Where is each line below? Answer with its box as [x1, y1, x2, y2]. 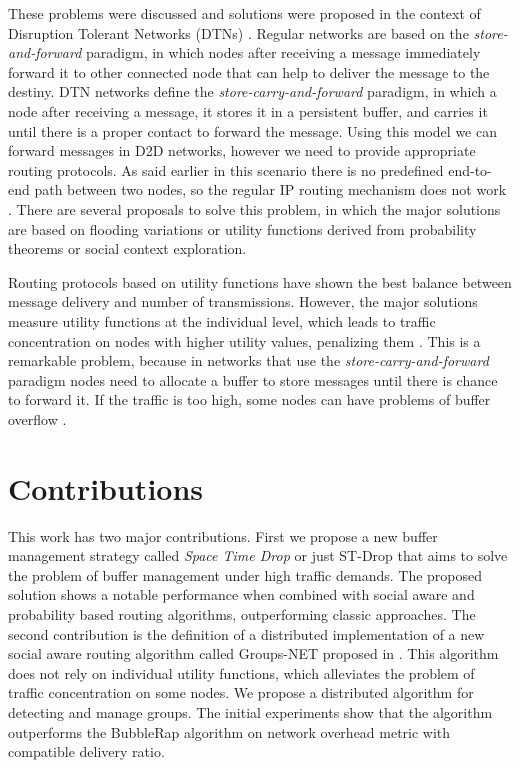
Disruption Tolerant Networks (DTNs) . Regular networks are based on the [8, 22, 469, 43]
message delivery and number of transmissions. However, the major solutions [8, 291, 478, 312]
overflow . [8, 408, 67, 429]
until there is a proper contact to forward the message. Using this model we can [8, 120, 497, 141]
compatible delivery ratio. [8, 741, 165, 762]
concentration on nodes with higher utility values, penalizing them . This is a [8, 330, 481, 351]
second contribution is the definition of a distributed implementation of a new [8, 623, 485, 644]
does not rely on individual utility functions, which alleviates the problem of [8, 662, 475, 683]
